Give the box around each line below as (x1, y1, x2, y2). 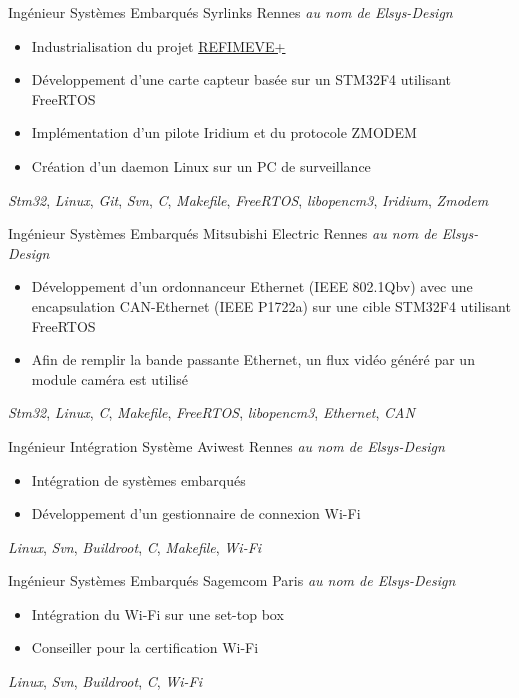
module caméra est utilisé (31, 368, 188, 389)
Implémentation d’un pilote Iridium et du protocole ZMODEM (31, 122, 417, 143)
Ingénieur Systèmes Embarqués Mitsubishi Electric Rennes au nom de (8, 223, 437, 244)
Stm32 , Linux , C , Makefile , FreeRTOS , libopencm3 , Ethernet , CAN (8, 402, 415, 423)
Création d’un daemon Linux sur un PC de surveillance (31, 155, 371, 176)
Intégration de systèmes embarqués (31, 469, 246, 490)
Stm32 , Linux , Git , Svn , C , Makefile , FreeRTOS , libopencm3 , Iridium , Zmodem (8, 189, 489, 210)
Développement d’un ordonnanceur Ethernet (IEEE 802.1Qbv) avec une (31, 276, 473, 297)
